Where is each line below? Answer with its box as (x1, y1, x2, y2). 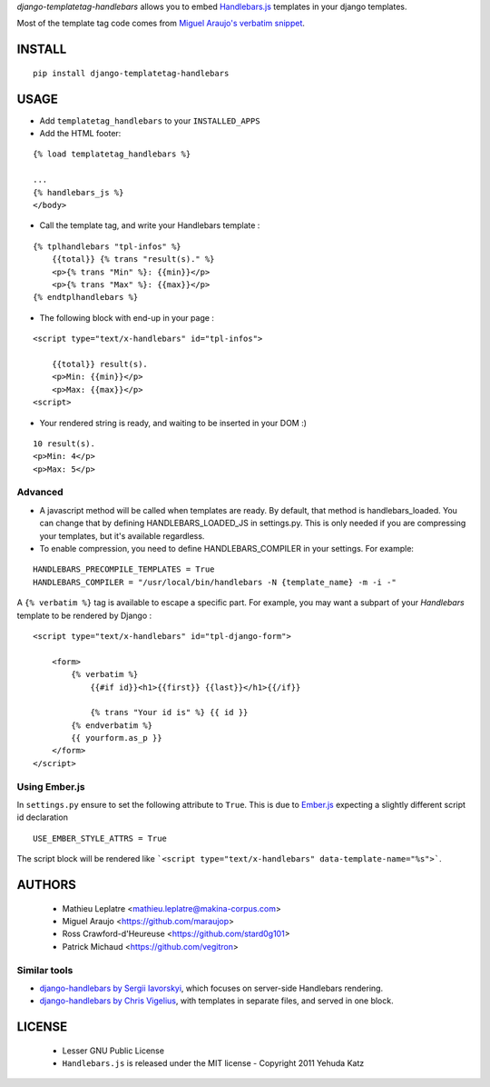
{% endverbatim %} (71, 720, 153, 731)
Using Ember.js (16, 780, 85, 793)
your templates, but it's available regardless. (39, 530, 205, 541)
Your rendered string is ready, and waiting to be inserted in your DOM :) (39, 417, 308, 428)
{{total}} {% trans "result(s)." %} (51, 254, 215, 264)
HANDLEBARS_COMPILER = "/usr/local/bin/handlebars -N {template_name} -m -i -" (33, 577, 397, 587)
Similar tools (16, 963, 73, 976)
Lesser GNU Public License (62, 1045, 165, 1056)
